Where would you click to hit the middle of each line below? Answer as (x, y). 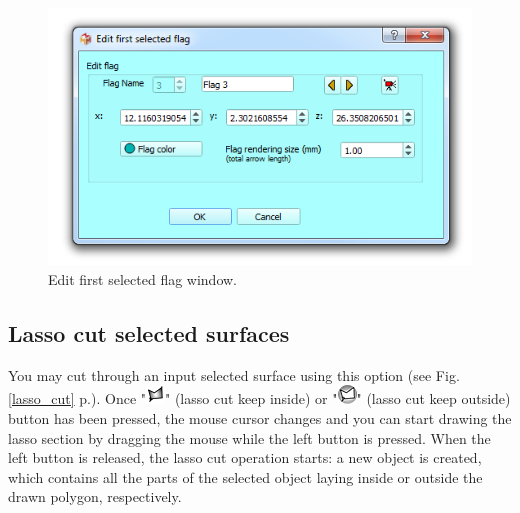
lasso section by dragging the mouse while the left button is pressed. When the (249, 437)
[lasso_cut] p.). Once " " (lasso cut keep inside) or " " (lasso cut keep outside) (259, 398)
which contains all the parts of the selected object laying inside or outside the (245, 476)
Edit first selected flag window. (142, 278)
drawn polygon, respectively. (95, 496)
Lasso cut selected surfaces (149, 332)
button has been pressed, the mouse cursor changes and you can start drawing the (260, 417)
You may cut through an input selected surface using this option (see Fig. (234, 374)
